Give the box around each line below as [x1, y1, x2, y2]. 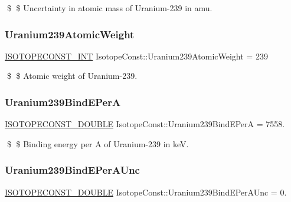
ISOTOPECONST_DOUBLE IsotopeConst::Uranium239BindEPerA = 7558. [5, 118, 285, 130]
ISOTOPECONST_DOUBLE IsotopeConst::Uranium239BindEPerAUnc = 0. [5, 186, 287, 198]
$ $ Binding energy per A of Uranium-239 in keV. [6, 137, 189, 150]
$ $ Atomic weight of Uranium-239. [6, 69, 138, 82]
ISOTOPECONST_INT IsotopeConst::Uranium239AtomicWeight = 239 [5, 49, 268, 62]
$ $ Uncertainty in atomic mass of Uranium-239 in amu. [6, 2, 212, 14]
